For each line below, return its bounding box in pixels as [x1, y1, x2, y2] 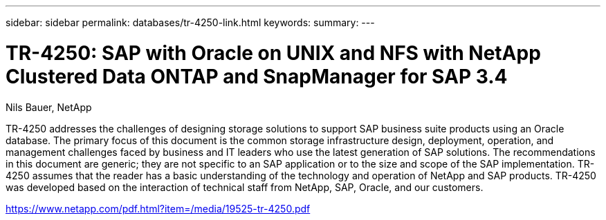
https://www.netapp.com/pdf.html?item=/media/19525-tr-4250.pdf [6, 202, 311, 214]
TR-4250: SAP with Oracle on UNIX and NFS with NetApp [6, 41, 541, 65]
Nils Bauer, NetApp [6, 101, 92, 113]
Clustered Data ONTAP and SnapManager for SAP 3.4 [6, 64, 508, 88]
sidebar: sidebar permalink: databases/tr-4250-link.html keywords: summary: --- [6, 17, 375, 28]
